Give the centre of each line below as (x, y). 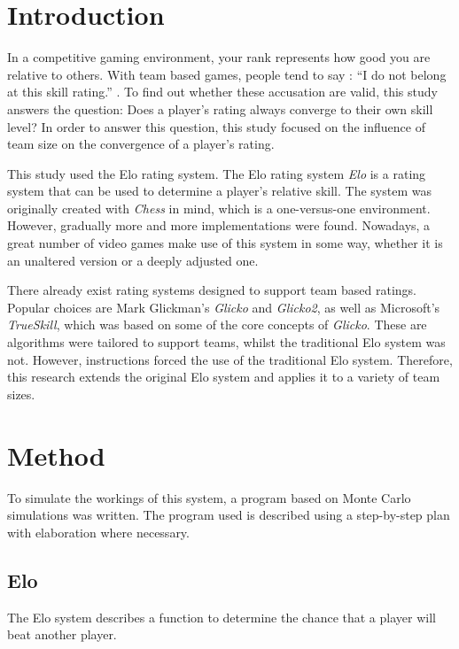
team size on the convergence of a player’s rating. (141, 144)
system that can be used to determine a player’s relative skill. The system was (219, 191)
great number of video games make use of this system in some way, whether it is (225, 243)
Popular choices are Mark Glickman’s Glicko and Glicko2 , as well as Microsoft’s (224, 307)
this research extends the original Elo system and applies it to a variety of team (224, 377)
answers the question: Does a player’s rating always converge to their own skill (220, 108)
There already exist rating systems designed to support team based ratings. (212, 290)
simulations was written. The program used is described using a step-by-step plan (229, 515)
